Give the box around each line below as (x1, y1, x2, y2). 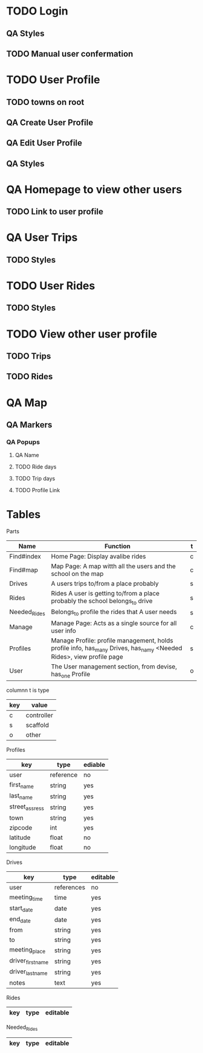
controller (25, 711, 53, 719)
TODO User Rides (6, 279, 95, 293)
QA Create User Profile (6, 117, 94, 127)
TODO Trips (6, 351, 51, 362)
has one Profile (51, 670, 91, 679)
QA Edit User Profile (6, 138, 83, 149)
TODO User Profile (6, 73, 100, 87)
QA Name (14, 452, 39, 459)
